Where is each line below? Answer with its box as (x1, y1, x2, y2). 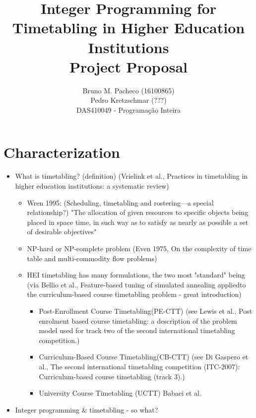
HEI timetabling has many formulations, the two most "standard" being (27, 270, 245, 280)
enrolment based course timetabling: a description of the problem (39, 315, 237, 326)
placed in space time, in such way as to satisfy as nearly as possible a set (27, 216, 249, 227)
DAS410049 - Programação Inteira (76, 104, 181, 115)
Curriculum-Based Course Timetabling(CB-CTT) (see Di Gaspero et (39, 351, 249, 362)
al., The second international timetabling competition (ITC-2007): (39, 361, 240, 371)
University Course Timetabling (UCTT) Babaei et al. (39, 388, 201, 398)
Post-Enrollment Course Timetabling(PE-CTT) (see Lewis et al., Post (39, 305, 253, 316)
